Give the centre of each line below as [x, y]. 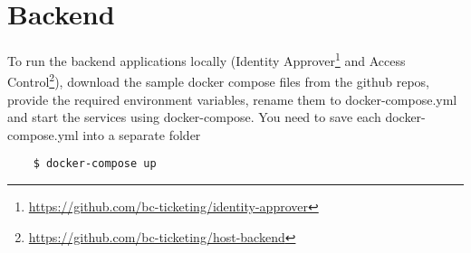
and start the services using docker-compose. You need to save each [194, 117]
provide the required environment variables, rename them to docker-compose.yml [232, 99]
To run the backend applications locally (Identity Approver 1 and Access [207, 59]
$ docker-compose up [95, 164]
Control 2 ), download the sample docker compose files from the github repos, [218, 80]
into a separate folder [142, 134]
